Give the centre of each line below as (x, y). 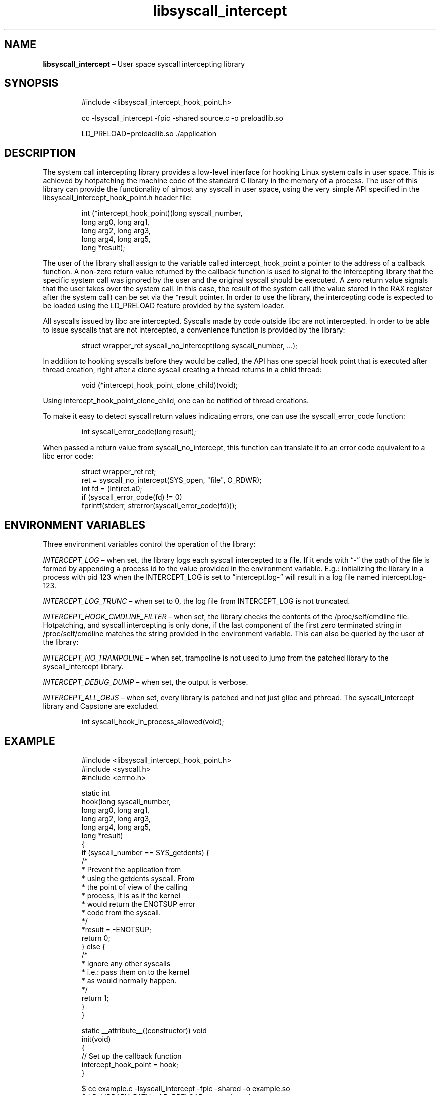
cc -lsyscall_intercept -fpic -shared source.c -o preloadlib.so (182, 118)
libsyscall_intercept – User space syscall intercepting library (144, 64)
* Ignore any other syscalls (126, 963)
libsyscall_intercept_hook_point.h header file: (118, 198)
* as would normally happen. (129, 980)
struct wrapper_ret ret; (119, 472)
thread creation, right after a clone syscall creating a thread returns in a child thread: (182, 370)
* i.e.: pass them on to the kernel (136, 972)
